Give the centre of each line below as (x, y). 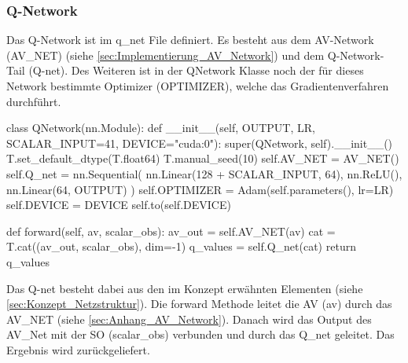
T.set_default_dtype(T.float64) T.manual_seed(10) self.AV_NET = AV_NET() (203, 158)
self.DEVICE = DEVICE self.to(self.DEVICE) (119, 205)
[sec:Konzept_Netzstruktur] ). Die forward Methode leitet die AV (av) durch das (199, 304)
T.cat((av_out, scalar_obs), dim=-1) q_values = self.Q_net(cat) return (181, 246)
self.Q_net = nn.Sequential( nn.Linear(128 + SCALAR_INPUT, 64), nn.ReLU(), (204, 173)
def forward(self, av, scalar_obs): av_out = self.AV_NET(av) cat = (171, 231)
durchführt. (34, 101)
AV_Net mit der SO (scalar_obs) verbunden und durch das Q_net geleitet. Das (200, 334)
